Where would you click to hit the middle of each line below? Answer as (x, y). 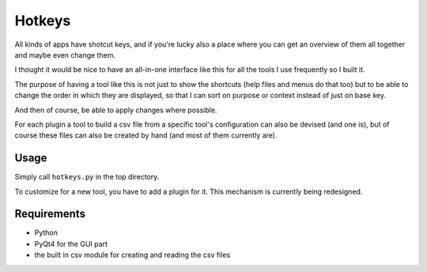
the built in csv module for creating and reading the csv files (132, 255)
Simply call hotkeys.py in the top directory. (87, 177)
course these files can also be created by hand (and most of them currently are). (146, 135)
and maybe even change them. (65, 55)
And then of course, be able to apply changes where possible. (116, 110)
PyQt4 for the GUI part (71, 244)
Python (46, 232)
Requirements (50, 214)
